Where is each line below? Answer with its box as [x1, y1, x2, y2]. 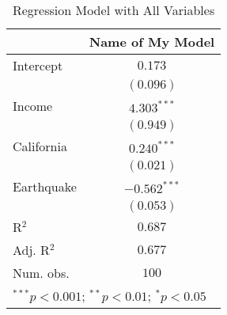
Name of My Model [89, 32, 215, 51]
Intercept [13, 56, 63, 74]
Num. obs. [13, 264, 70, 282]
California [13, 137, 67, 155]
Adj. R [13, 241, 50, 259]
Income [13, 97, 53, 115]
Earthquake [13, 177, 77, 195]
